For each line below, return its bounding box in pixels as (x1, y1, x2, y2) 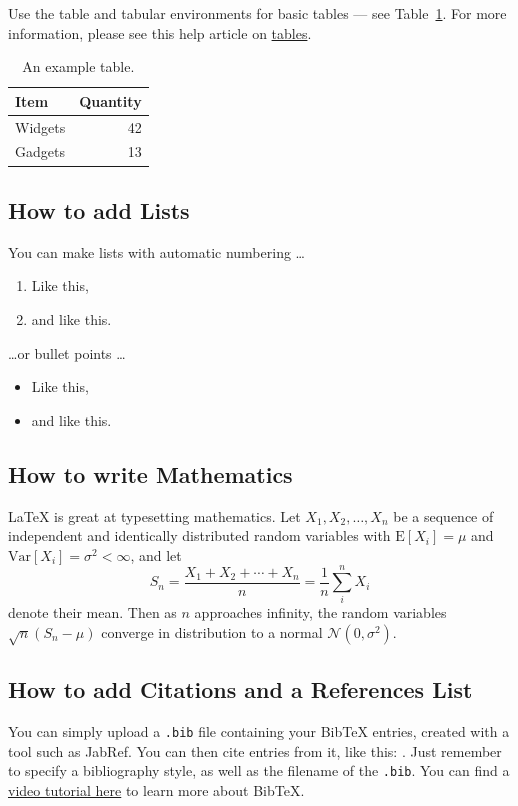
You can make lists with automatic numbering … (8, 241, 305, 262)
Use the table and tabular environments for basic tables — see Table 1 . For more (8, 3, 507, 23)
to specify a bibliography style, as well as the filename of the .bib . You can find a (8, 760, 510, 781)
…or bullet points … (8, 342, 126, 363)
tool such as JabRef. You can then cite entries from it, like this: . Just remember (8, 740, 502, 761)
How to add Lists (8, 194, 190, 225)
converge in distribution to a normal (101, 622, 323, 643)
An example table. (22, 56, 135, 77)
